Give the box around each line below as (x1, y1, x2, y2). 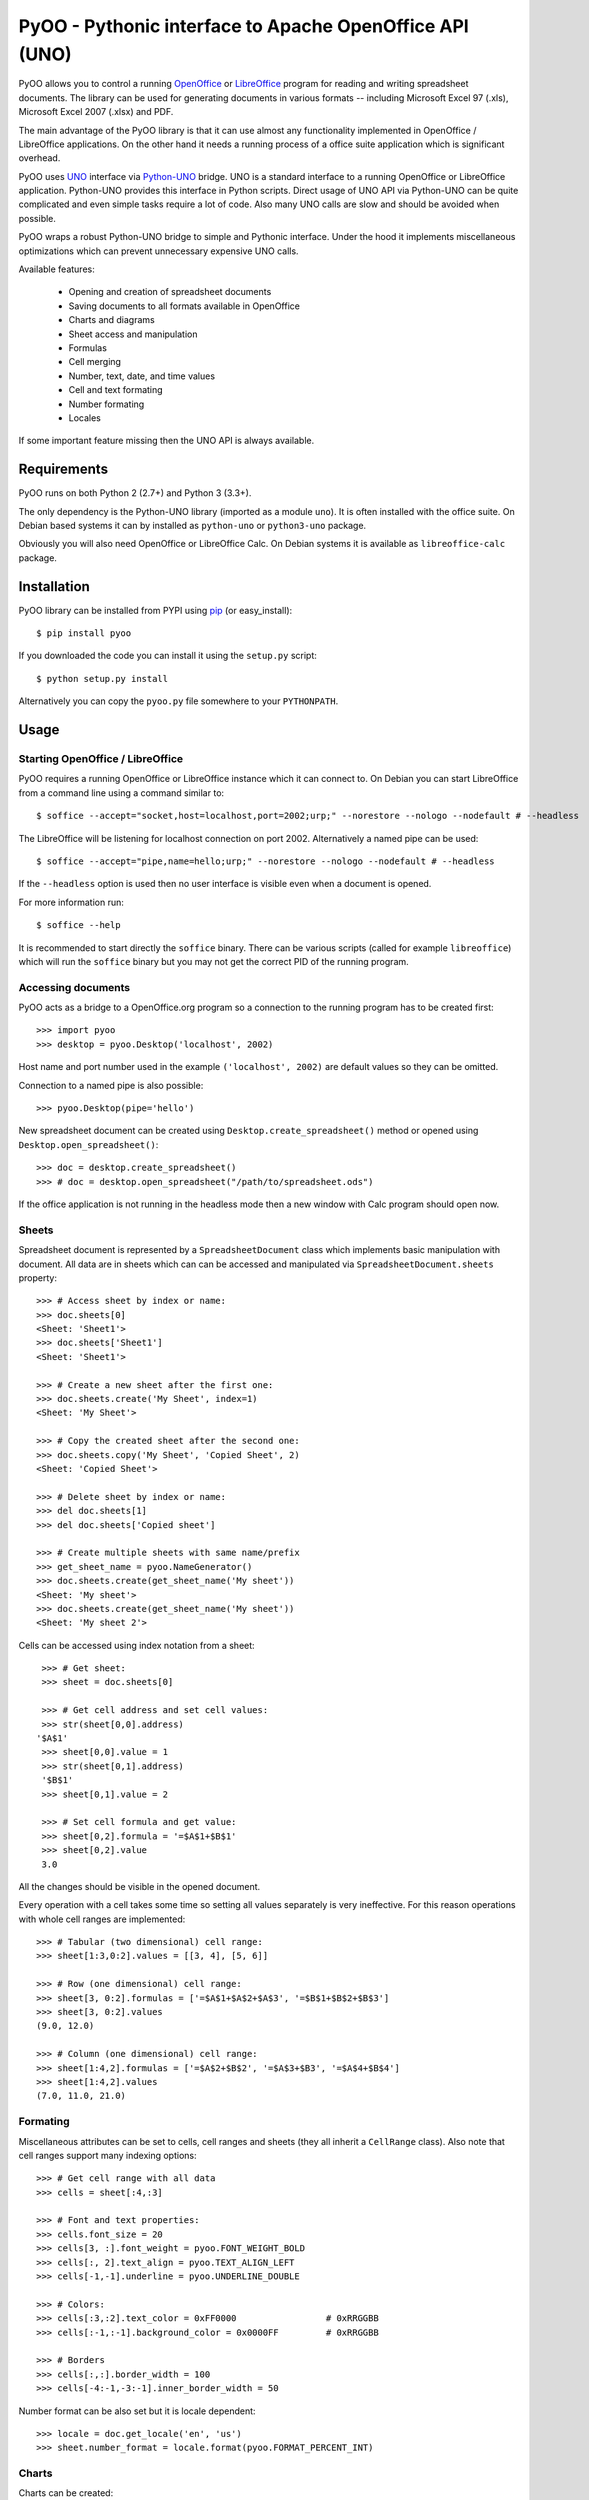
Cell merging (68, 356, 122, 368)
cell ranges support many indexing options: (18, 2149, 197, 2161)
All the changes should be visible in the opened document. (18, 1880, 261, 1892)
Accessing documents (18, 980, 131, 994)
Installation (18, 578, 90, 595)
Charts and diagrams (68, 314, 155, 326)
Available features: (18, 263, 95, 275)
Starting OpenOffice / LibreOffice (18, 752, 184, 766)
